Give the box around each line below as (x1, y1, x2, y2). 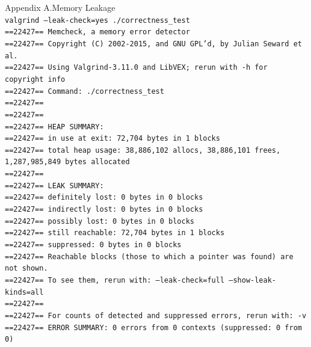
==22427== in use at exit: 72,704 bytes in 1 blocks (5, 134, 220, 143)
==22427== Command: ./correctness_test (5, 87, 164, 96)
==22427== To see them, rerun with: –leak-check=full (5, 276, 225, 285)
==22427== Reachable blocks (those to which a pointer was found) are (5, 252, 294, 261)
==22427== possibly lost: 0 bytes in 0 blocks (5, 216, 194, 226)
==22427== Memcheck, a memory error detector (5, 28, 190, 37)
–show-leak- (229, 276, 277, 285)
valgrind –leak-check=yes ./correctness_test (5, 16, 190, 25)
